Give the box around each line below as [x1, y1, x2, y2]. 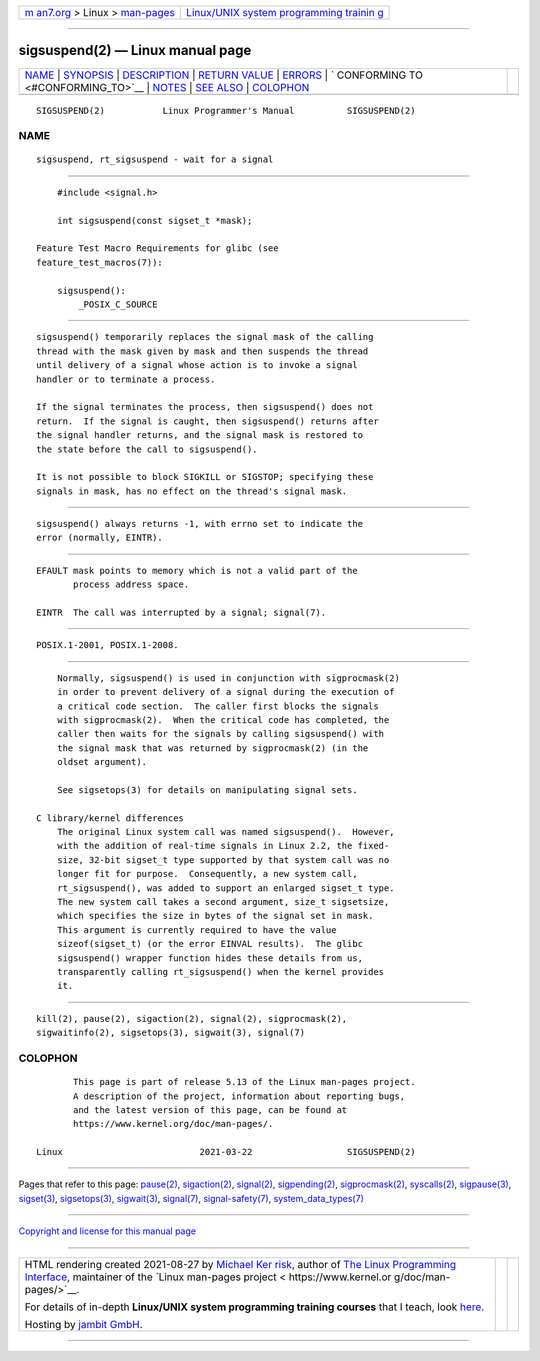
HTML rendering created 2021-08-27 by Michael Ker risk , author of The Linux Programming [24, 1257, 457, 1271]
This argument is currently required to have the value [56, 924, 337, 935]
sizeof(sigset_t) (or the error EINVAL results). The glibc [56, 938, 364, 950]
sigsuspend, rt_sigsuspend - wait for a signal [36, 154, 274, 165]
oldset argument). [56, 756, 148, 768]
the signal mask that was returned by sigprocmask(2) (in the [56, 742, 369, 754]
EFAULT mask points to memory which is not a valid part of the [36, 565, 359, 576]
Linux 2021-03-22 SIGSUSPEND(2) [36, 1146, 416, 1158]
